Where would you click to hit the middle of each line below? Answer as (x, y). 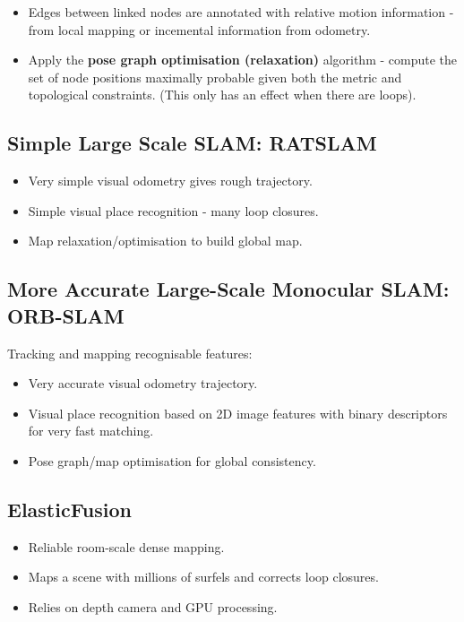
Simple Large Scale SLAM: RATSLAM (192, 143)
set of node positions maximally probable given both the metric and (215, 77)
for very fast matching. (91, 431)
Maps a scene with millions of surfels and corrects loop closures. (203, 577)
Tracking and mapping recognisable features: (130, 353)
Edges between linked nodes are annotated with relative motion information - (241, 12)
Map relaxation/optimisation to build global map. (165, 241)
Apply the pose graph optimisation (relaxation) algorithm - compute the (242, 60)
